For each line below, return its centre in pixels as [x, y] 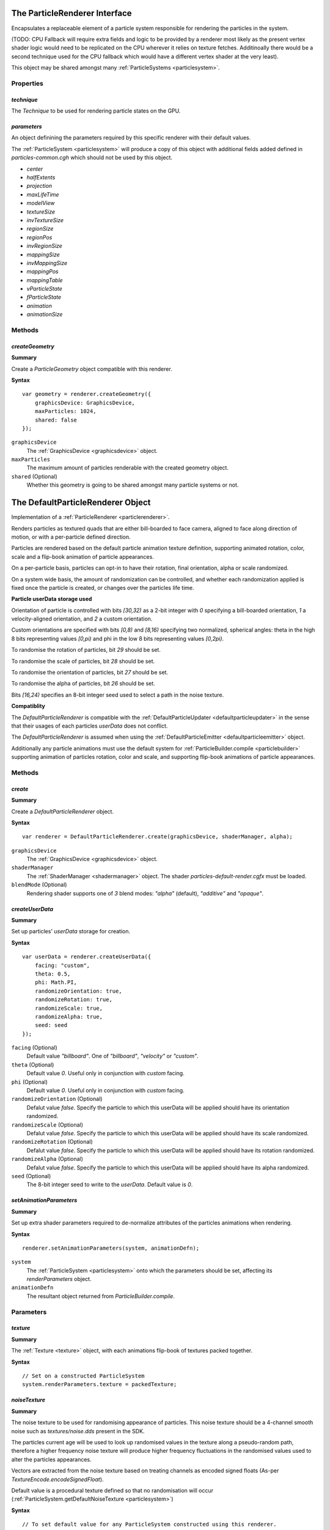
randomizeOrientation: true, [78, 991]
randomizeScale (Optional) [47, 1125]
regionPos [39, 237]
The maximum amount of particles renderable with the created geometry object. [128, 468]
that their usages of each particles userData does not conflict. [90, 726]
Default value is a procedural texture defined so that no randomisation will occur [112, 1490]
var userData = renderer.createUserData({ [87, 957]
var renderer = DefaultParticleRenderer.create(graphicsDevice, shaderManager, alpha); [158, 837]
